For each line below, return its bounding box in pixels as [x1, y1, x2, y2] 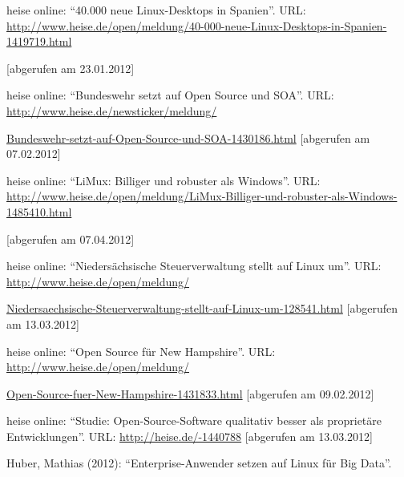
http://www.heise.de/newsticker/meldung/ [6, 102, 217, 119]
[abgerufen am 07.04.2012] [6, 230, 135, 247]
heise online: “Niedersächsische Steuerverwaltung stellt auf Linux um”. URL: [6, 257, 382, 274]
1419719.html [6, 33, 72, 50]
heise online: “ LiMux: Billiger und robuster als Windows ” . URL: [6, 172, 321, 188]
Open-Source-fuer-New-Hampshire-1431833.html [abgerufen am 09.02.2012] [6, 385, 374, 402]
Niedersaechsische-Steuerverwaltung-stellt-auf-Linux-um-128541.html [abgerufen [6, 300, 398, 317]
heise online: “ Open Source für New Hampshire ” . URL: [6, 342, 276, 359]
